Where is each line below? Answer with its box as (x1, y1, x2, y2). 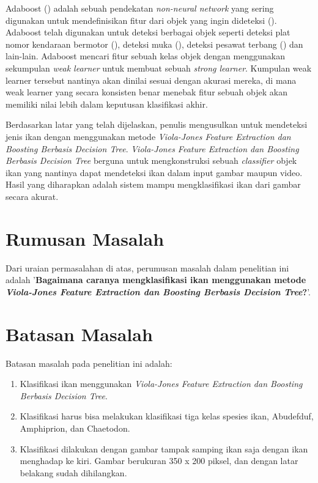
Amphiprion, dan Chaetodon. (20, 421, 130, 434)
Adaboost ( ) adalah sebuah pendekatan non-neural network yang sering (6, 2, 274, 14)
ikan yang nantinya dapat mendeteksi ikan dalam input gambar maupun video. (6, 166, 303, 179)
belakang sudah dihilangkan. (20, 466, 127, 479)
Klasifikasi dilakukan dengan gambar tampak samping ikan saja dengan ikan (20, 442, 308, 455)
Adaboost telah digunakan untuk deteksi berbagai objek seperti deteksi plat (6, 26, 290, 39)
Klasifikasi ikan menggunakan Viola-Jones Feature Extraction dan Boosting (20, 377, 303, 390)
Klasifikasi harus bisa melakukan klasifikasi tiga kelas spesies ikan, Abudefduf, (20, 410, 314, 422)
